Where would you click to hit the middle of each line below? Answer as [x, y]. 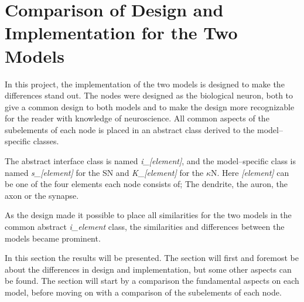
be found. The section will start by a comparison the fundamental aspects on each [152, 281]
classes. [46, 141]
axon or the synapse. [42, 195]
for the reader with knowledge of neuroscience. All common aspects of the [137, 118]
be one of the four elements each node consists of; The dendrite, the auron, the [146, 184]
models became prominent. [53, 238]
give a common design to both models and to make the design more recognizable [150, 106]
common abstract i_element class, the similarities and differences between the [145, 227]
